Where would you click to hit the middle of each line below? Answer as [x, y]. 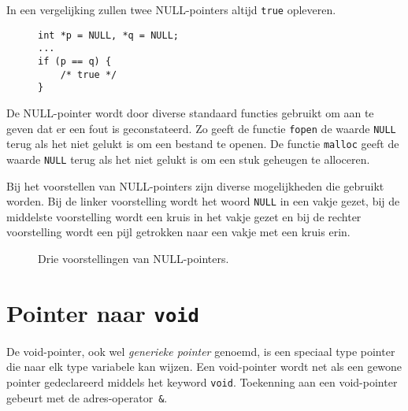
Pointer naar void [103, 312]
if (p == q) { [75, 61]
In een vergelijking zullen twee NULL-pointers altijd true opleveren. [171, 9]
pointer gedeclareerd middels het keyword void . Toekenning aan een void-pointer [202, 381]
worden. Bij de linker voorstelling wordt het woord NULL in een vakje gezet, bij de [203, 201]
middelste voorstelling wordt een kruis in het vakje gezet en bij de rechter [184, 216]
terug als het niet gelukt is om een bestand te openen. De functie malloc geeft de [203, 144]
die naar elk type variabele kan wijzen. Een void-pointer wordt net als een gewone [204, 367]
